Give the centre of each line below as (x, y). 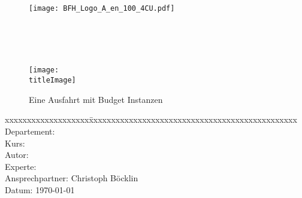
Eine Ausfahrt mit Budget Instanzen (96, 99)
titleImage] (52, 80)
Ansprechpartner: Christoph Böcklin (72, 178)
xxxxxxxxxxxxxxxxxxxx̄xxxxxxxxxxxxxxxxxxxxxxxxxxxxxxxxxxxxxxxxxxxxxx (151, 119)
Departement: (30, 131)
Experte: (21, 166)
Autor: (17, 155)
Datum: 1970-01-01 (40, 189)
